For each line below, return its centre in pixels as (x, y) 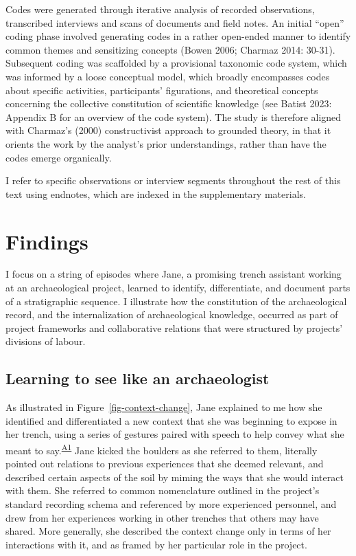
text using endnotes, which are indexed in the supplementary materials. (156, 193)
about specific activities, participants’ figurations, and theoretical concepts (162, 90)
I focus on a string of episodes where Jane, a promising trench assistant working (174, 274)
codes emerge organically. (59, 157)
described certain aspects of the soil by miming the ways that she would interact (175, 477)
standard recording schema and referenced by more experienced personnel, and (171, 504)
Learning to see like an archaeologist (138, 378)
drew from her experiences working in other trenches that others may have (162, 517)
